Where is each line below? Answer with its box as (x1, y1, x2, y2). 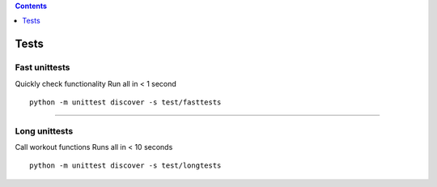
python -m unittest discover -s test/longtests (29, 161, 222, 170)
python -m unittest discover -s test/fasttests (29, 97, 222, 107)
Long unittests (15, 125, 74, 137)
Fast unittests (15, 62, 70, 73)
